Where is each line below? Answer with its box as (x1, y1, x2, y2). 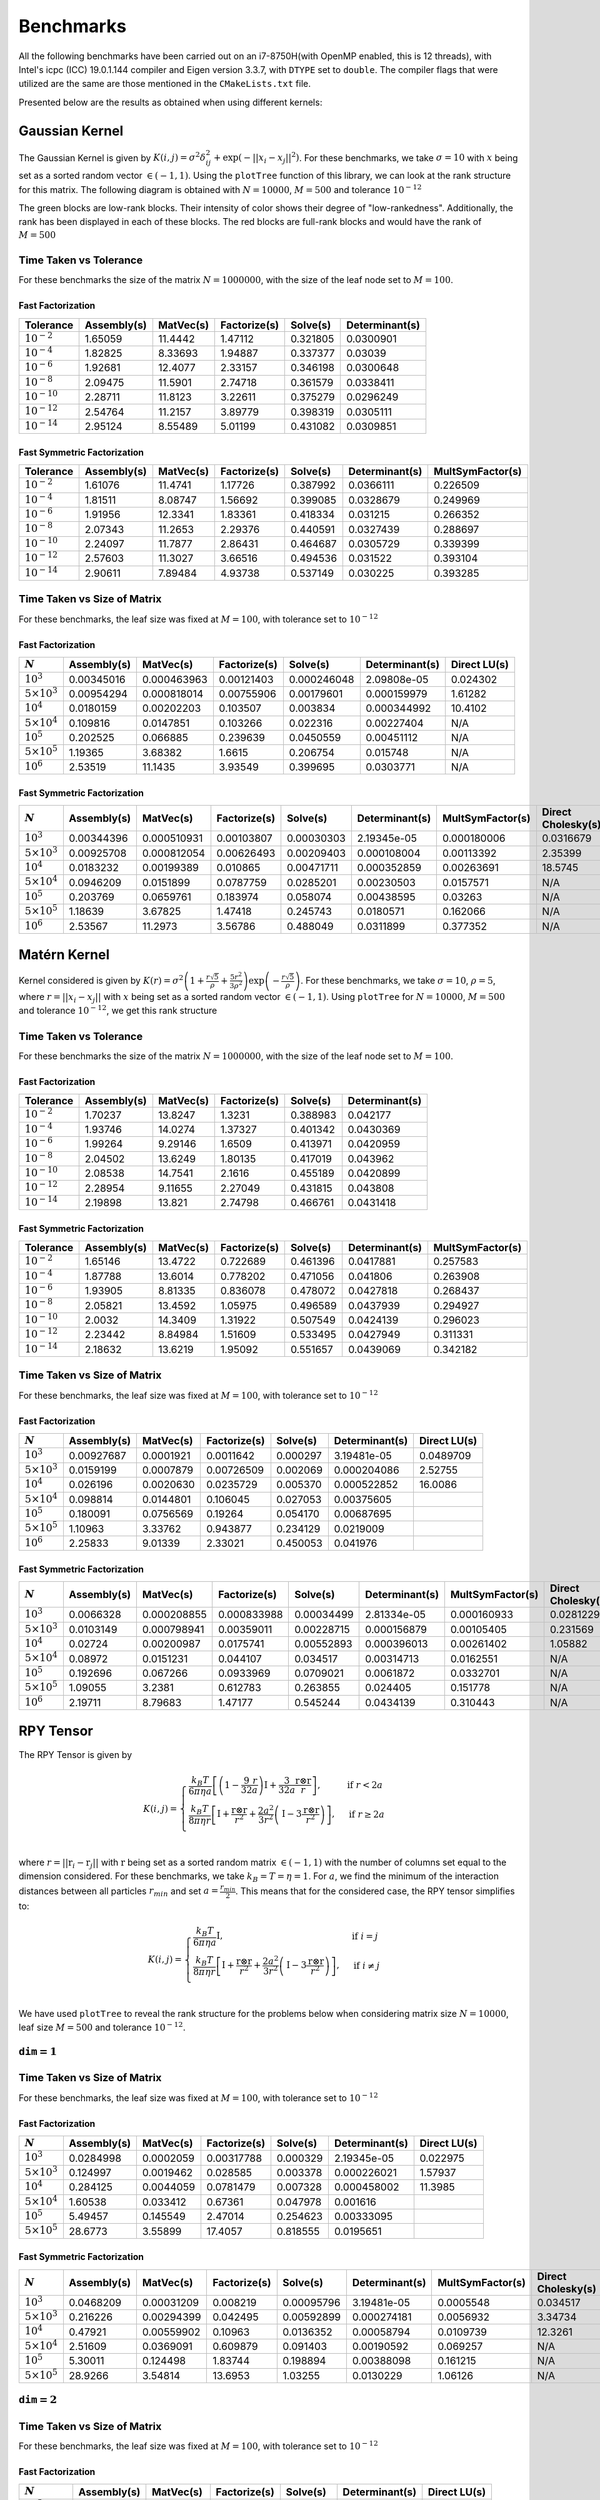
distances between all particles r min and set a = (18, 1885, 219, 1899)
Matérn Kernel (18, 946, 110, 964)
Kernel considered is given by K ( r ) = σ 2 (18, 973, 184, 986)
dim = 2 (18, 2393, 58, 2407)
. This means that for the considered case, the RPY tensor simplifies (235, 1885, 515, 1897)
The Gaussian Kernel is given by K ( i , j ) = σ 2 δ (18, 150, 207, 164)
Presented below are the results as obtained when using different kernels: (18, 96, 323, 108)
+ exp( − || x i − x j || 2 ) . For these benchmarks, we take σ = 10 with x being (213, 150, 519, 166)
